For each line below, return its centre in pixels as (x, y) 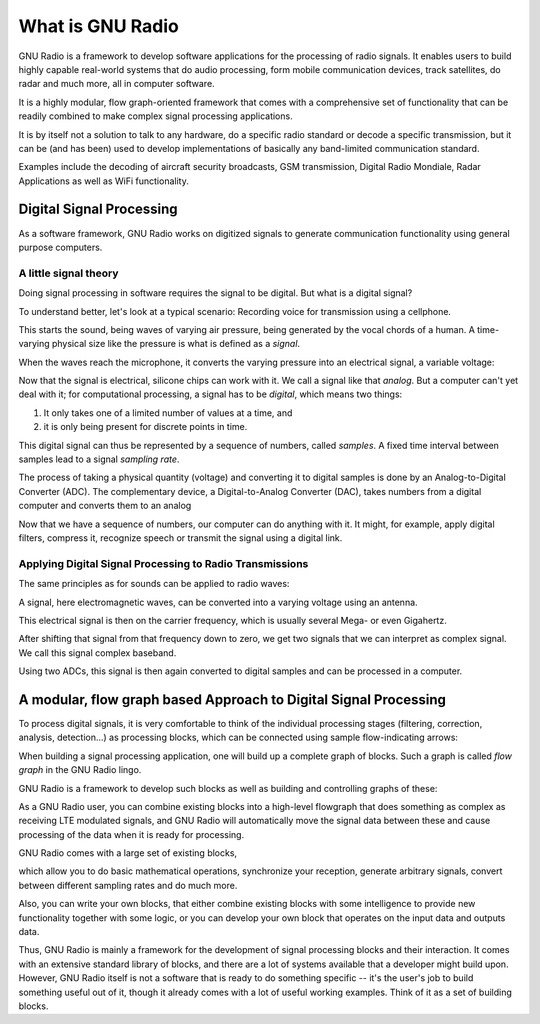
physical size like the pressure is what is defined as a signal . (175, 344)
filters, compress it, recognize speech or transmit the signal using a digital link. (180, 537)
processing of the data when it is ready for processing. (131, 834)
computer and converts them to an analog (105, 506)
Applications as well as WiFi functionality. (103, 181)
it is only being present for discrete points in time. (145, 427)
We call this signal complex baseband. (97, 652)
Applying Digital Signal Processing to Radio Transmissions (163, 563)
